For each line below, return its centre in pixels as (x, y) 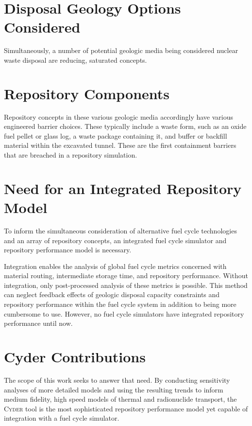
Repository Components (87, 93)
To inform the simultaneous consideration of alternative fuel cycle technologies (120, 230)
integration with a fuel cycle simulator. (62, 418)
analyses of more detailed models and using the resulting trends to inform (114, 389)
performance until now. (38, 323)
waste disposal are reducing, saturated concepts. (76, 60)
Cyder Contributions (75, 357)
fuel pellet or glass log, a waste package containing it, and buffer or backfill (116, 135)
